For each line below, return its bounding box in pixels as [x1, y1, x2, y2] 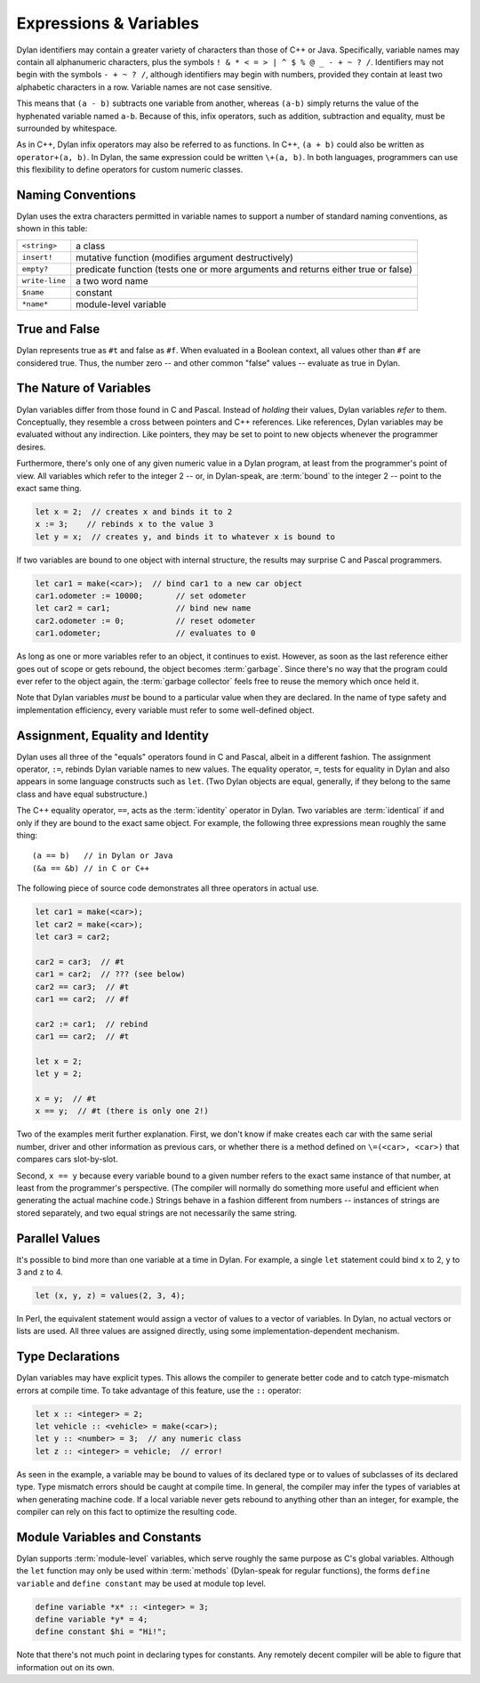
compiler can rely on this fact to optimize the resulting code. [16, 1507, 237, 1517]
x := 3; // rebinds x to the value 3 [35, 519, 213, 530]
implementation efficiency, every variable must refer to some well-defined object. [16, 704, 315, 716]
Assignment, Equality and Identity [16, 728, 209, 743]
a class [76, 239, 106, 252]
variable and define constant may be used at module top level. [16, 1578, 267, 1589]
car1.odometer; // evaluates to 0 [35, 628, 256, 638]
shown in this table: [16, 223, 88, 234]
